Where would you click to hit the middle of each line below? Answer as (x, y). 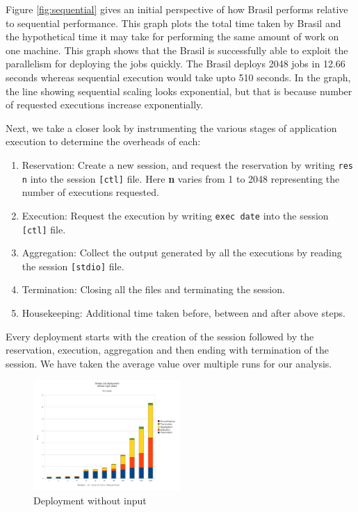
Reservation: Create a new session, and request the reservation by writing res (187, 164)
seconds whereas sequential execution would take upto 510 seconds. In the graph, (178, 77)
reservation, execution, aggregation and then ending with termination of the (167, 350)
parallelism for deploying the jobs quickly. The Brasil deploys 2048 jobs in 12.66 (176, 64)
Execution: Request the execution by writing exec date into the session (175, 215)
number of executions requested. (90, 192)
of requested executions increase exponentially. (105, 105)
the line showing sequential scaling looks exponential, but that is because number (179, 91)
